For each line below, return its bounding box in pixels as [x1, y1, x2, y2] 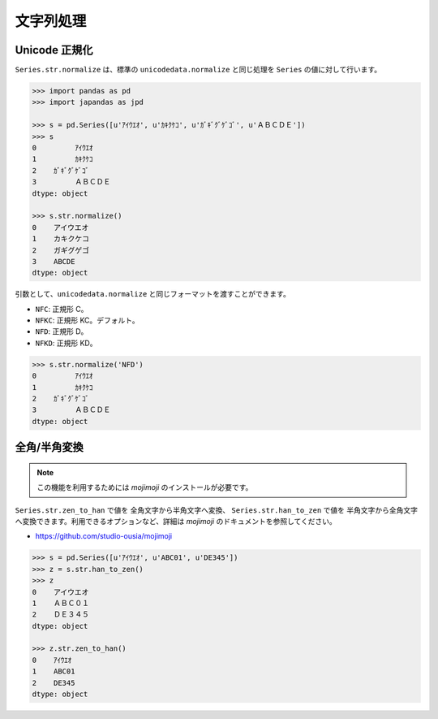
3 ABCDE [32, 257, 75, 266]
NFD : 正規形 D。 [35, 327, 88, 336]
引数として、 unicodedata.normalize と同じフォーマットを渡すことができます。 [15, 289, 291, 299]
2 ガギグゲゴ [32, 245, 89, 255]
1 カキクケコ [32, 234, 89, 244]
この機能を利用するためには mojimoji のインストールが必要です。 [36, 483, 253, 492]
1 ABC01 [32, 667, 75, 676]
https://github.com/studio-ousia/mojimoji [35, 531, 173, 541]
